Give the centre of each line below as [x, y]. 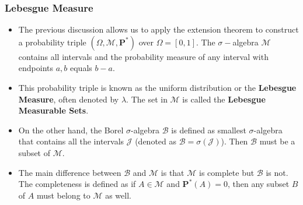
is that [173, 172]
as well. [118, 195]
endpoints [36, 68]
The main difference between [70, 172]
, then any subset [258, 184]
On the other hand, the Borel [71, 130]
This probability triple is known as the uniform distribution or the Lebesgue [157, 87]
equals [81, 68]
